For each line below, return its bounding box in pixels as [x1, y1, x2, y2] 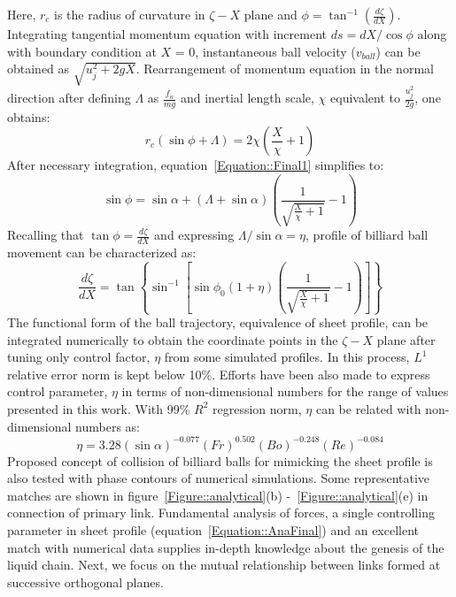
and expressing [154, 226, 235, 244]
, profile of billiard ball [305, 226, 429, 244]
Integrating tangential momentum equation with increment [7, 25, 327, 42]
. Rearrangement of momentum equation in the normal [135, 59, 434, 78]
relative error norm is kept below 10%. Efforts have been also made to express [7, 364, 430, 383]
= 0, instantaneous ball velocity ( [174, 42, 356, 60]
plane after [376, 330, 436, 348]
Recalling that [7, 226, 84, 244]
